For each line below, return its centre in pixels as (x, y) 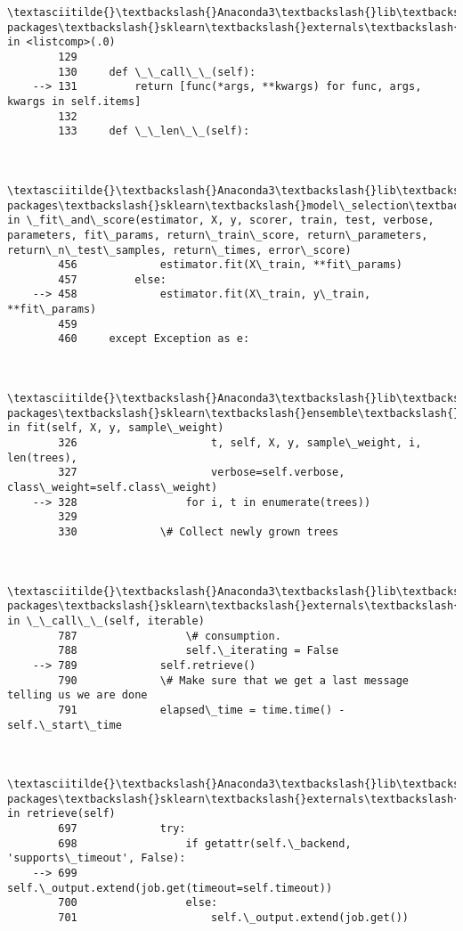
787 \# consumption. (170, 636)
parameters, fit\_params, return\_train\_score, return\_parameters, (218, 235)
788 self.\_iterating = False (199, 651)
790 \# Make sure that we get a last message (234, 680)
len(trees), (42, 457)
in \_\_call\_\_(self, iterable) (106, 621)
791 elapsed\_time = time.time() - (202, 710)
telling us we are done (77, 695)
